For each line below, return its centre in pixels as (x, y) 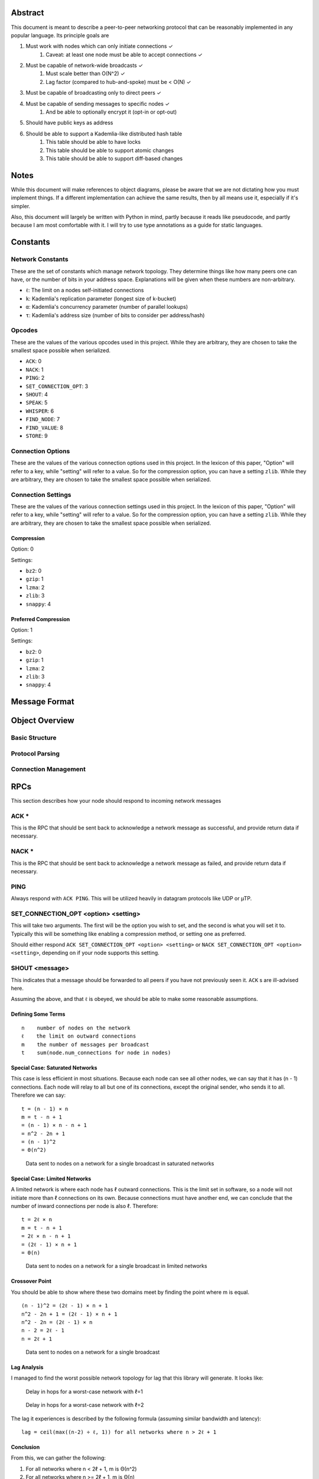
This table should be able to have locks (93, 142)
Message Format (43, 702)
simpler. (21, 206)
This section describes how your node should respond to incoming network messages (116, 800)
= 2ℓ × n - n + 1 (46, 1236)
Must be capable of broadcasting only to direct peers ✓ (94, 93)
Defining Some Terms (38, 1014)
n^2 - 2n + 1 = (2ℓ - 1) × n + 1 (69, 1314)
